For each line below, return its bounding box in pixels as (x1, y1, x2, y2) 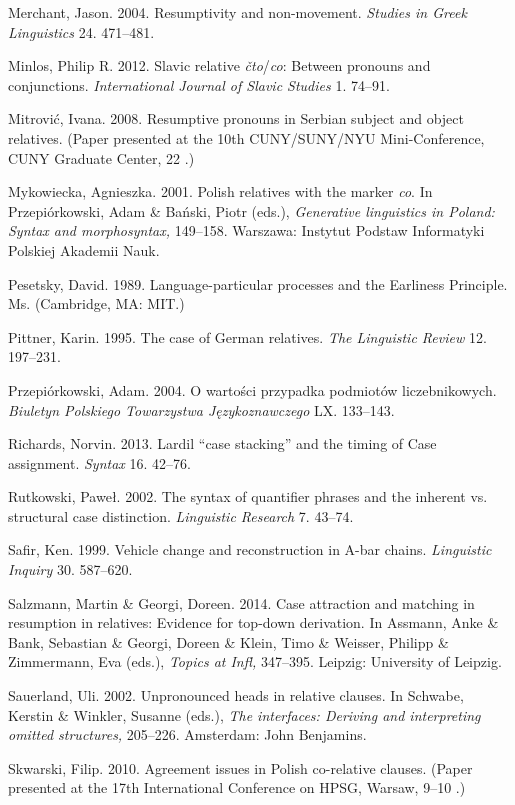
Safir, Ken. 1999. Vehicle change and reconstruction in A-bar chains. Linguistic (8, 539, 492, 560)
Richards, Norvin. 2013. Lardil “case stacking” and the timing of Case (8, 433, 437, 454)
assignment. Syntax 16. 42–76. (8, 452, 191, 473)
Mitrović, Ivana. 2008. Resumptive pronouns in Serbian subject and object (8, 108, 464, 129)
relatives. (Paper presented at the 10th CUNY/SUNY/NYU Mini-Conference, (8, 127, 485, 148)
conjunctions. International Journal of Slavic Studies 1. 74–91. (8, 74, 390, 95)
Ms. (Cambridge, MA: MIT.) (8, 293, 185, 314)
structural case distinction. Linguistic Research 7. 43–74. (8, 505, 354, 526)
